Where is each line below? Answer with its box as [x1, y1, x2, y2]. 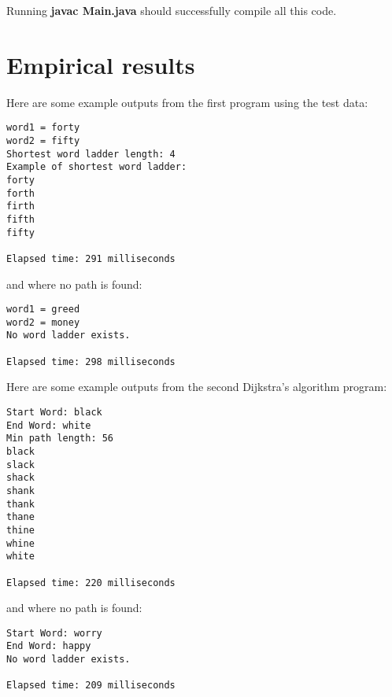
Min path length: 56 [6, 433, 114, 444]
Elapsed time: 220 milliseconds [6, 577, 176, 588]
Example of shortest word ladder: [6, 161, 187, 173]
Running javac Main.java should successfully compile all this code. [6, 2, 337, 18]
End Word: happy [6, 640, 91, 652]
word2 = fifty [6, 135, 80, 146]
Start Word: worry [6, 627, 102, 639]
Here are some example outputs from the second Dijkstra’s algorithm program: [6, 378, 387, 395]
